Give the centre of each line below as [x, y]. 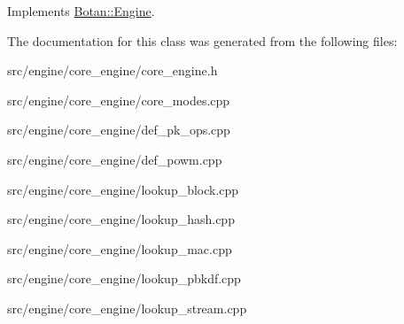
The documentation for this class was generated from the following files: [202, 40]
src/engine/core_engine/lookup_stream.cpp [127, 308]
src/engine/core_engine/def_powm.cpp [115, 159]
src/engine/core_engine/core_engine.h [113, 70]
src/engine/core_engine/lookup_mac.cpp [120, 248]
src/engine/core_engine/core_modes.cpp [119, 100]
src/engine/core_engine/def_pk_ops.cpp [119, 130]
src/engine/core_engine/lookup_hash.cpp [121, 219]
